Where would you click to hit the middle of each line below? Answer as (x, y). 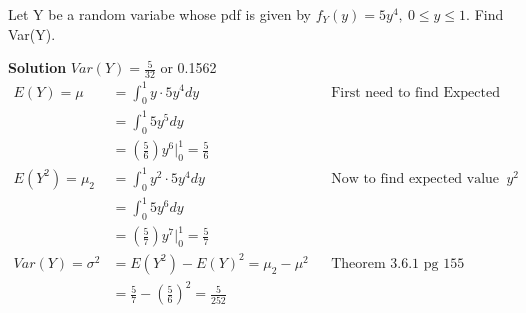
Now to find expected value (415, 178)
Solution (37, 67)
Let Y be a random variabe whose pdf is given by (159, 14)
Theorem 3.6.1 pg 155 (398, 263)
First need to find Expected (415, 92)
